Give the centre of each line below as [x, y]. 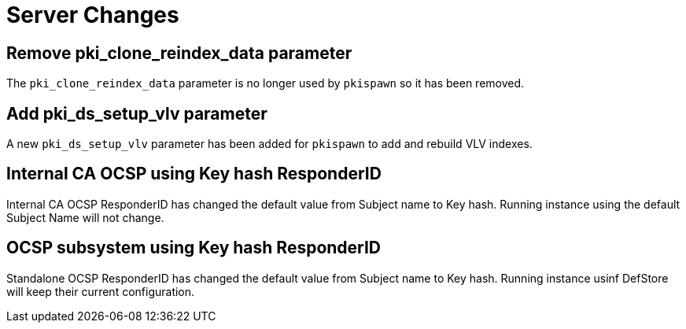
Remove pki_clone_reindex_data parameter [179, 53]
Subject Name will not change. [85, 217]
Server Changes [93, 15]
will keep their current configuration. [101, 291]
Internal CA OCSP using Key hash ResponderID [194, 174]
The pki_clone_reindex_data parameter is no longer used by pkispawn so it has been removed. [266, 83]
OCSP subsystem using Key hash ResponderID [194, 248]
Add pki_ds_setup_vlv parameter [137, 113]
